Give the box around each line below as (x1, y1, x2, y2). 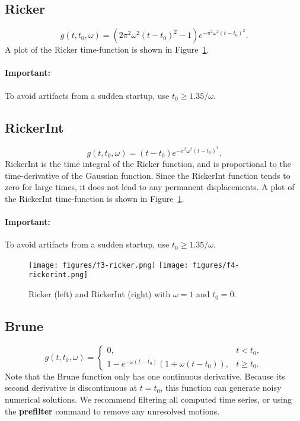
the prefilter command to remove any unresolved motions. (5, 404, 220, 417)
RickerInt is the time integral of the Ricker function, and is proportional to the (5, 157, 291, 169)
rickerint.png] (28, 271, 88, 279)
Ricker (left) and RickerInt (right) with (28, 288, 171, 300)
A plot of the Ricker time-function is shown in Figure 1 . (5, 43, 209, 56)
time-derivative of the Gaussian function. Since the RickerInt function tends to (5, 169, 291, 181)
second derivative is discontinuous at (5, 381, 138, 394)
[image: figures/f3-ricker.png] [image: (28, 261, 189, 269)
